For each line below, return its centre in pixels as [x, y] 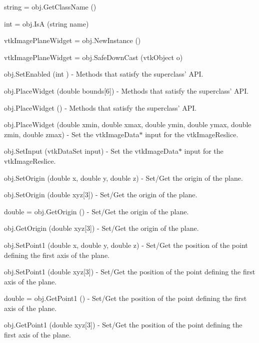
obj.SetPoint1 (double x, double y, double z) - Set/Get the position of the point [126, 245]
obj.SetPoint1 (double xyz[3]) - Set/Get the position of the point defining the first [130, 272]
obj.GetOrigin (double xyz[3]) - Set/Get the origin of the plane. [101, 228]
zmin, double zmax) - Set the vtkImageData [72, 134]
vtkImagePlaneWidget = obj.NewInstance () [72, 40]
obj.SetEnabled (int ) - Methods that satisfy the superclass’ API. [104, 74]
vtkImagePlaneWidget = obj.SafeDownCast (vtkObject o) [93, 57]
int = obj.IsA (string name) [46, 23]
